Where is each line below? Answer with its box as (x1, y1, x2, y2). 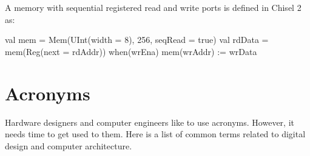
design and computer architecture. (5, 139, 132, 152)
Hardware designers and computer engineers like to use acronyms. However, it (5, 115, 294, 128)
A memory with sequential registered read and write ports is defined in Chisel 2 (5, 1, 302, 13)
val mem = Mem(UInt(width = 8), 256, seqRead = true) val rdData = (5, 33, 269, 46)
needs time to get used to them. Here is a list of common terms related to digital (5, 128, 306, 140)
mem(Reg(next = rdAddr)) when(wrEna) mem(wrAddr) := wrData (5, 45, 257, 57)
